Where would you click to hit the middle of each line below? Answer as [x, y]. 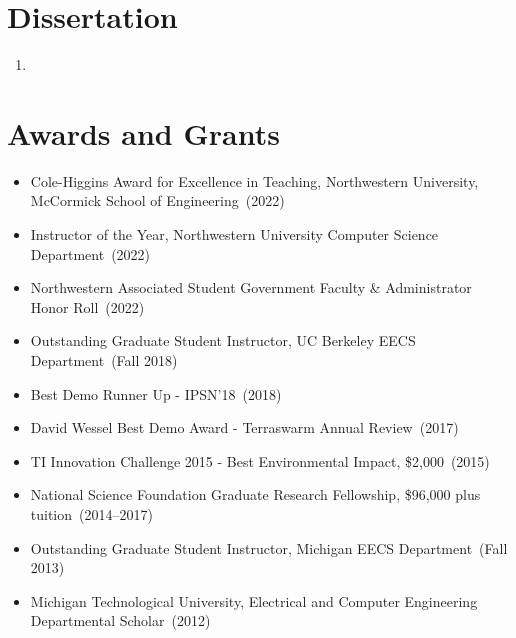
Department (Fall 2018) [104, 360]
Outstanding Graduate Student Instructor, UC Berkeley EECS [223, 340]
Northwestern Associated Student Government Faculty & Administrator [251, 287]
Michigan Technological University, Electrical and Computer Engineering [254, 600]
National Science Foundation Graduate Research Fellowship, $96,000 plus [255, 494]
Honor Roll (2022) [87, 306]
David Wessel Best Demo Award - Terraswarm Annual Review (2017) [244, 427]
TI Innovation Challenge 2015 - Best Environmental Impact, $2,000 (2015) [260, 460]
